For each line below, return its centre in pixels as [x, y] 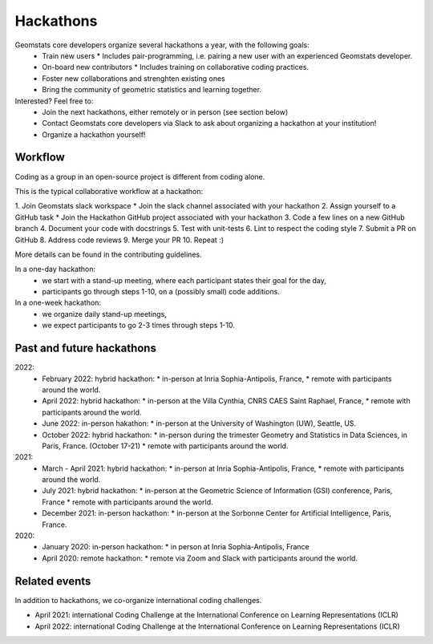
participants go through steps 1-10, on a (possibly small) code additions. [161, 292]
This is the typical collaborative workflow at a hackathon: [109, 191]
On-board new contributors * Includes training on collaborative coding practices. [175, 67]
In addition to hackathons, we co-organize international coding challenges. [138, 600]
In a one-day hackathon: [55, 269]
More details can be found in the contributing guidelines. [108, 254]
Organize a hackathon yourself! [94, 134]
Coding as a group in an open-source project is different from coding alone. [140, 176]
